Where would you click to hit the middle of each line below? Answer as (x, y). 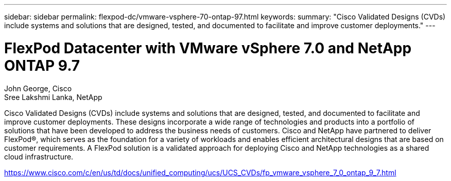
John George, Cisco (38, 88)
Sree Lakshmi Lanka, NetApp (53, 97)
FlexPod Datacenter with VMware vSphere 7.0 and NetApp (208, 48)
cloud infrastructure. (39, 156)
